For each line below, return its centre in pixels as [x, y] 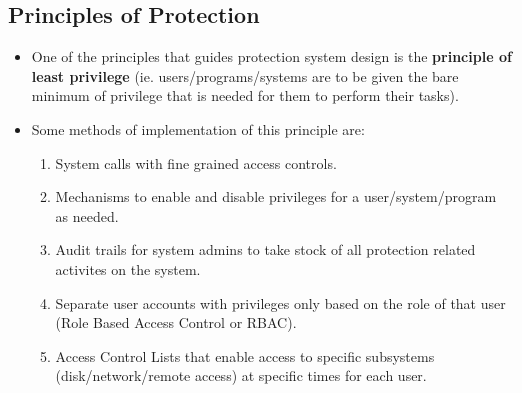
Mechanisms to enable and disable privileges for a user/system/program [276, 196]
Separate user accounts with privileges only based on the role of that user [280, 302]
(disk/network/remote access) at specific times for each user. [241, 375]
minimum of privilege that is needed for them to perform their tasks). [245, 95]
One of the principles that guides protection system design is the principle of [271, 56]
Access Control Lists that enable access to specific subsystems [245, 355]
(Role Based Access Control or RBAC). [176, 322]
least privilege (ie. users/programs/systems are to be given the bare [245, 75]
